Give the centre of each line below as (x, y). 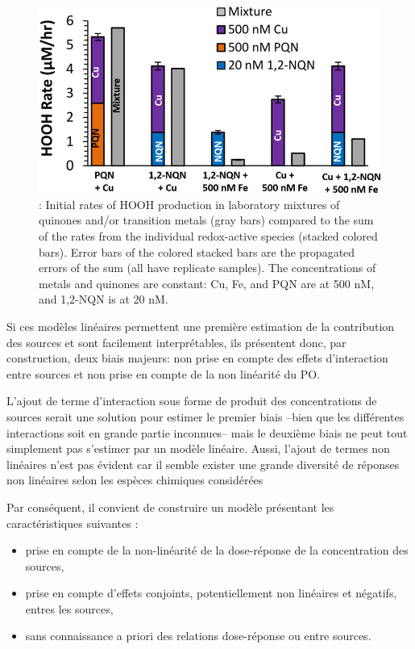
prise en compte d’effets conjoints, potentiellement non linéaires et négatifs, (211, 593)
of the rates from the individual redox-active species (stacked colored (208, 236)
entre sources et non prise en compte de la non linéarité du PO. (164, 373)
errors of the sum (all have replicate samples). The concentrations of (207, 268)
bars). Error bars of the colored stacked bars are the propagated (197, 251)
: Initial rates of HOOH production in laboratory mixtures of (189, 204)
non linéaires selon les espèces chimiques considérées (135, 480)
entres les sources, (69, 608)
